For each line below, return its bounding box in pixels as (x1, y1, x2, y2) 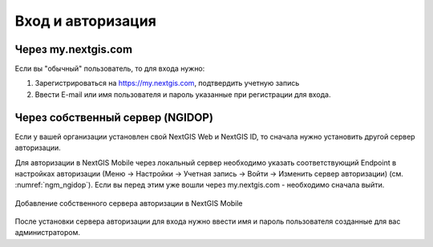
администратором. (14, 228, 80, 237)
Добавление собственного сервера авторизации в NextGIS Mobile (14, 198, 244, 208)
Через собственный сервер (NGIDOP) (14, 111, 214, 124)
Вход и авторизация (14, 12, 156, 30)
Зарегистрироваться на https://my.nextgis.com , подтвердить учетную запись (34, 79, 300, 88)
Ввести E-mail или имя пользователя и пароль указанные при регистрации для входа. (34, 89, 331, 99)
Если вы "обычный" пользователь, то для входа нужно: (14, 64, 205, 74)
